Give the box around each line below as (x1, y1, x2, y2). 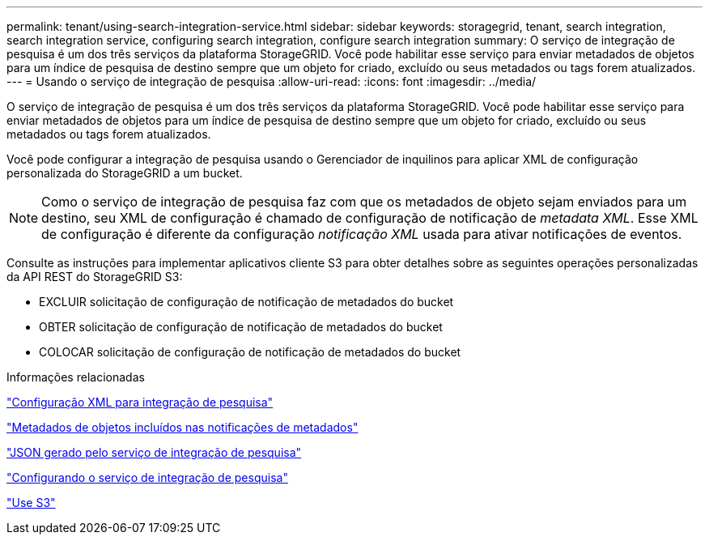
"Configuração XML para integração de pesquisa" (6, 395, 274, 409)
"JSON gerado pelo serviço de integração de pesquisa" (6, 445, 302, 459)
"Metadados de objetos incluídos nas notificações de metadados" (6, 420, 359, 434)
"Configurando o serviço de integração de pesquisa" (6, 471, 288, 484)
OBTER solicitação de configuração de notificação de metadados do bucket (39, 320, 443, 334)
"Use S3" (6, 496, 56, 509)
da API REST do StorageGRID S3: (6, 270, 183, 283)
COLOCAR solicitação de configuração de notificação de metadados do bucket (39, 345, 461, 359)
